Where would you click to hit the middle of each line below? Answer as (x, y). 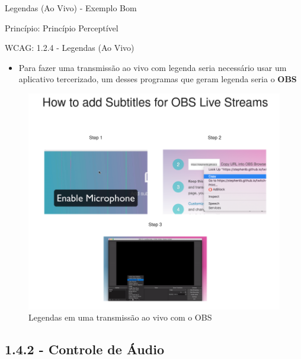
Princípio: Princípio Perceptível (62, 28)
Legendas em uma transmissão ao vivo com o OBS (120, 317)
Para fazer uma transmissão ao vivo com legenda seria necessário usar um (153, 67)
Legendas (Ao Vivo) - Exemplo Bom (71, 8)
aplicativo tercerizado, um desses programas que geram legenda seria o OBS (158, 79)
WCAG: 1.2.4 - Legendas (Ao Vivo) (70, 48)
